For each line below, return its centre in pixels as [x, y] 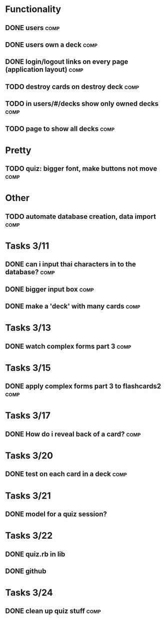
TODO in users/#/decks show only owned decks [82, 104]
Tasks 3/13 [28, 328]
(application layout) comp [44, 69]
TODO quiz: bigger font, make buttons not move [81, 169]
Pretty [18, 150]
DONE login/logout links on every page [67, 62]
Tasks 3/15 [28, 368]
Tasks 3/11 [27, 246]
